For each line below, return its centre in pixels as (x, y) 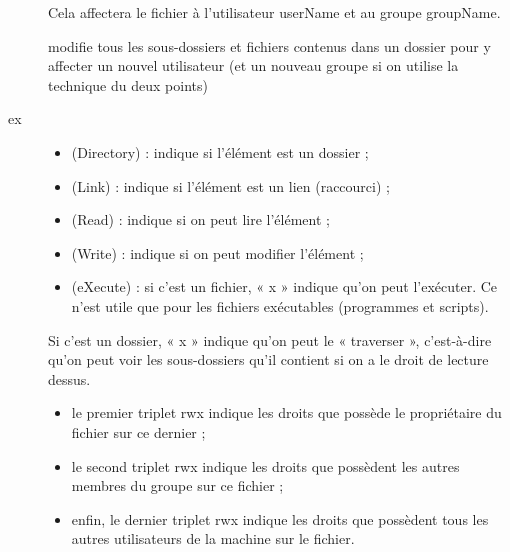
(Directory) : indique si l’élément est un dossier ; (220, 151)
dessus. (69, 378)
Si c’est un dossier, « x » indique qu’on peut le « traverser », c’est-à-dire (270, 339)
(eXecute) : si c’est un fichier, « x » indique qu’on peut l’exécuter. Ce (284, 286)
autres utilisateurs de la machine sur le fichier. (213, 538)
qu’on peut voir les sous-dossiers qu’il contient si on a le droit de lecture (268, 359)
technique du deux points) (128, 84)
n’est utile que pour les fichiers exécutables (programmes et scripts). (280, 305)
